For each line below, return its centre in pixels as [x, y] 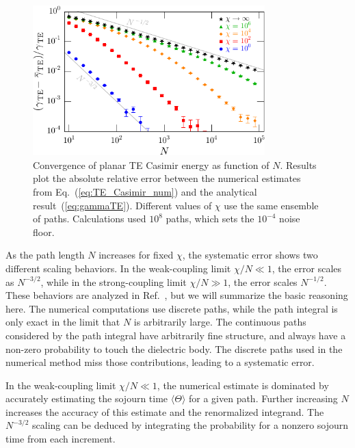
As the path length [45, 255]
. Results [298, 164]
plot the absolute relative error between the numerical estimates [167, 178]
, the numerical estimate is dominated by [243, 385]
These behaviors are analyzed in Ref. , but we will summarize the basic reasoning [177, 295]
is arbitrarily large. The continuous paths [220, 322]
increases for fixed [136, 255]
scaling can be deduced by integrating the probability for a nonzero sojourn [190, 425]
